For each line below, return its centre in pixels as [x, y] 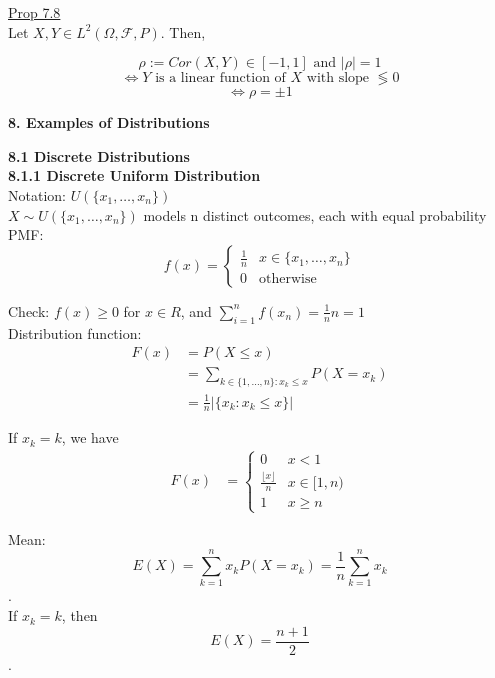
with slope [338, 78]
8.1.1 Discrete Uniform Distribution [134, 175]
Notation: [37, 194]
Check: [29, 310]
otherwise [288, 278]
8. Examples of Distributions [109, 122]
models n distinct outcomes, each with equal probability [315, 214]
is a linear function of [220, 78]
